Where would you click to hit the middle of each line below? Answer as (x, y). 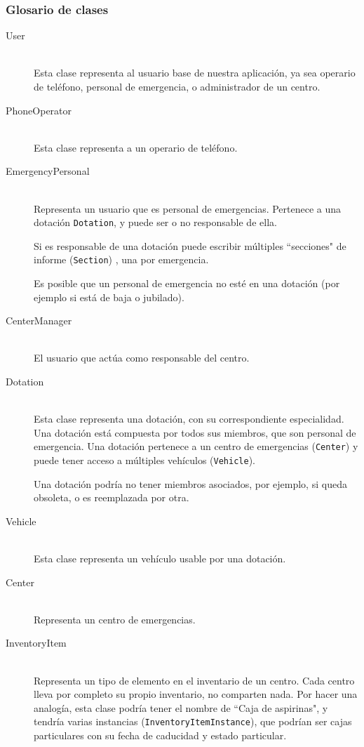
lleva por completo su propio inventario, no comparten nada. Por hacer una (196, 694)
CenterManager (39, 320)
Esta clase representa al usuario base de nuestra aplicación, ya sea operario (195, 73)
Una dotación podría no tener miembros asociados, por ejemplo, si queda (190, 483)
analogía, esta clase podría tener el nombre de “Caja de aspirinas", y (181, 707)
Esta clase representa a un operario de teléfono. (136, 147)
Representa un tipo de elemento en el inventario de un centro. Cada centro (194, 680)
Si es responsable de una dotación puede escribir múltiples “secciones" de (190, 245)
